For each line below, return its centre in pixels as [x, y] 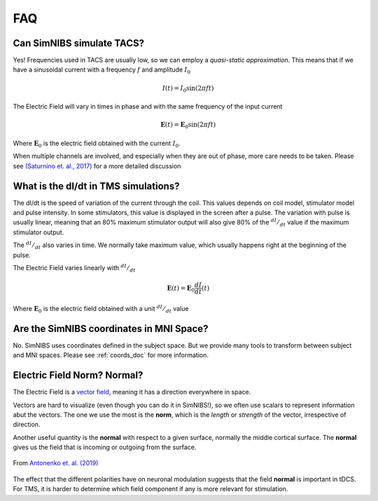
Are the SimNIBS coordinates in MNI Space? [111, 329]
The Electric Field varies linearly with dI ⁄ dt [74, 268]
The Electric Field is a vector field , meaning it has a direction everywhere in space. [132, 392]
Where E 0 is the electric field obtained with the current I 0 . [97, 144]
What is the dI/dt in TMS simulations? [96, 186]
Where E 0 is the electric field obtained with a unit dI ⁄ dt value [101, 309]
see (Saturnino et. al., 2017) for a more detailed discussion [97, 166]
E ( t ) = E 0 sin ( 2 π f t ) [188, 126]
